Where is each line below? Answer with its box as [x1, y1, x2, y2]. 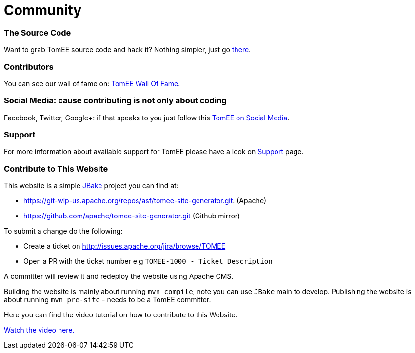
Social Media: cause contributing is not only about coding [4, 96, 227, 106]
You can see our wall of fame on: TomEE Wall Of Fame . [4, 79, 180, 88]
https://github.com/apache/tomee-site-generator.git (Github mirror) [23, 212, 240, 220]
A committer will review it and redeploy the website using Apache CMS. [4, 272, 234, 281]
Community [4, 2, 82, 19]
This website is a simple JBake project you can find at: [4, 181, 178, 190]
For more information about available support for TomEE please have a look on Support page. [4, 147, 304, 156]
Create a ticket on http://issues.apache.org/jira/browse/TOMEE [23, 242, 226, 251]
